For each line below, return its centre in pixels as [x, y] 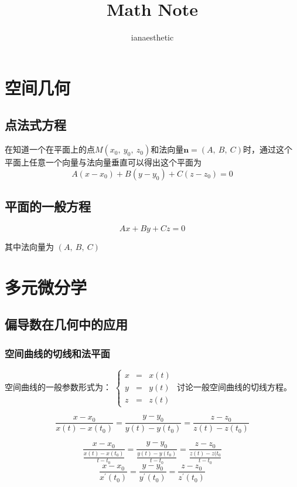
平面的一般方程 [48, 206]
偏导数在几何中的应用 [66, 324]
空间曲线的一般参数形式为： [58, 387]
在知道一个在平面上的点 [50, 149]
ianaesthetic [152, 37]
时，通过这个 [268, 149]
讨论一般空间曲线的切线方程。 [234, 387]
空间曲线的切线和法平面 [57, 353]
